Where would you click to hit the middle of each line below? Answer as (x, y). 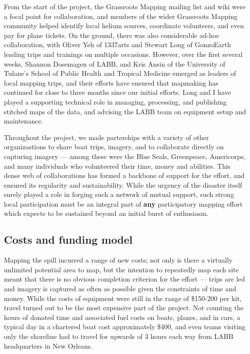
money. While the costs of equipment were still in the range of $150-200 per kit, (123, 298)
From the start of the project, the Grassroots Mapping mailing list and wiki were (125, 6)
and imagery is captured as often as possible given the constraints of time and (120, 289)
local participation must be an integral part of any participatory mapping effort (123, 204)
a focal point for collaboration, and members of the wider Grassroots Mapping (121, 16)
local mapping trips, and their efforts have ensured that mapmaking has (111, 82)
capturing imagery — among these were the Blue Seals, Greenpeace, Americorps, (125, 156)
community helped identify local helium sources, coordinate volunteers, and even (124, 26)
